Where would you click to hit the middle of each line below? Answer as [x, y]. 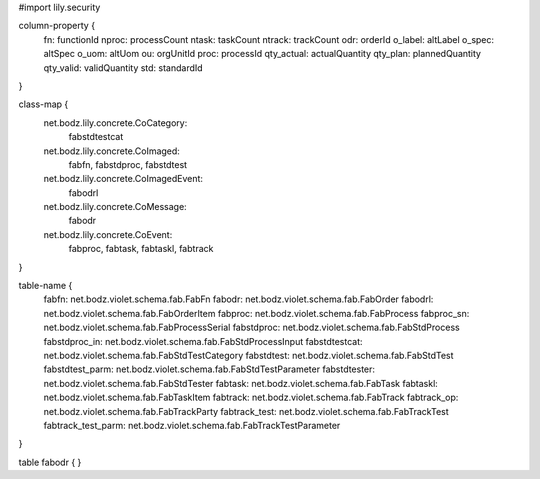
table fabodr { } [50, 462]
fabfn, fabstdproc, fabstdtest [128, 164]
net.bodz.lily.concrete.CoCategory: [115, 122]
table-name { [45, 286]
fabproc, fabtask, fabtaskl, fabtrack [141, 249]
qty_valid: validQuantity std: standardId [123, 67]
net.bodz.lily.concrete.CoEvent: [108, 234]
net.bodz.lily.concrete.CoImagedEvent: [123, 179]
